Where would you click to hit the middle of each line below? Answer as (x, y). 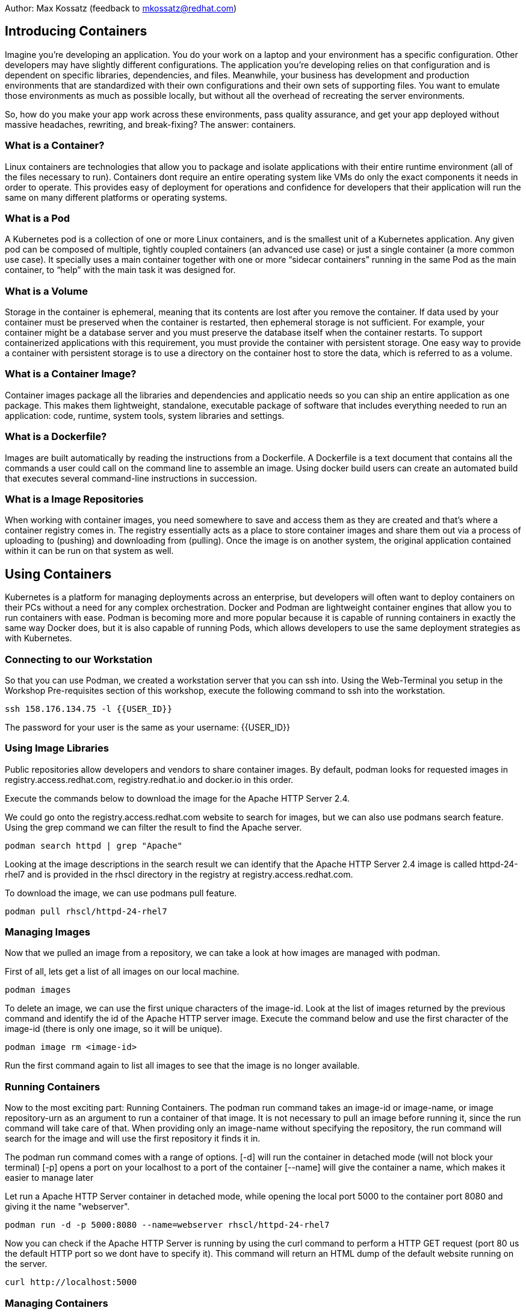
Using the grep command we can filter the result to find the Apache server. (153, 827)
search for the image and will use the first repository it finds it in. (133, 1139)
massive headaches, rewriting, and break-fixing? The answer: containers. (150, 124)
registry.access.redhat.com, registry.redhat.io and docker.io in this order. (149, 779)
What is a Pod (38, 218)
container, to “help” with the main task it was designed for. (120, 270)
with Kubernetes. (39, 638)
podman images (38, 990)
